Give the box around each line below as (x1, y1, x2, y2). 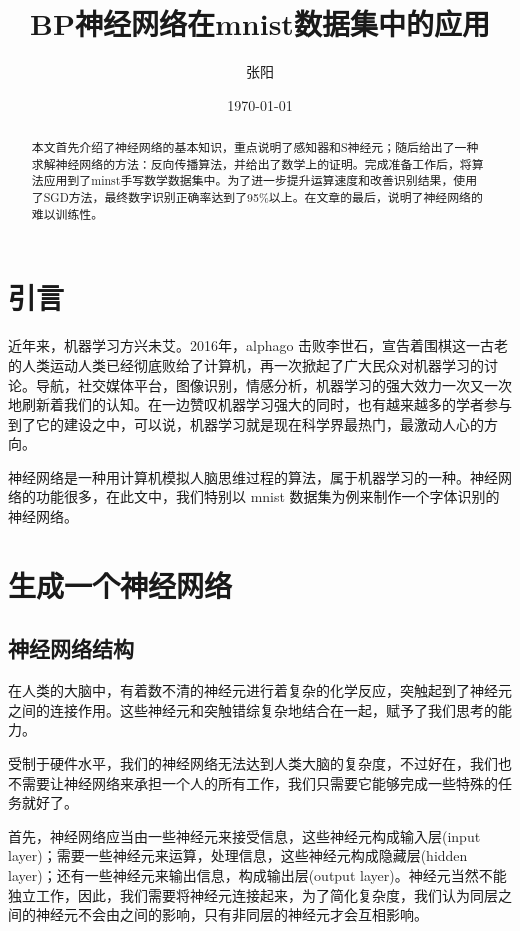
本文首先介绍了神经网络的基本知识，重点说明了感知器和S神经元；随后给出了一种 (31, 139, 479, 156)
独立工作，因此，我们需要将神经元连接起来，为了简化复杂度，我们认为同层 (8, 884, 498, 905)
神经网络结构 (8, 633, 134, 664)
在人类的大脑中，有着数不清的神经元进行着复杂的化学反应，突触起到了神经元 (8, 680, 512, 701)
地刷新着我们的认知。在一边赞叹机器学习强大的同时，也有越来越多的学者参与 (8, 394, 512, 415)
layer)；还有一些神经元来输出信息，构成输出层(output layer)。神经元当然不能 (8, 865, 507, 885)
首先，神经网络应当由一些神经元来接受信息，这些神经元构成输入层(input (8, 825, 481, 846)
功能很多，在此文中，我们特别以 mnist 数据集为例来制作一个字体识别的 (35, 486, 500, 507)
